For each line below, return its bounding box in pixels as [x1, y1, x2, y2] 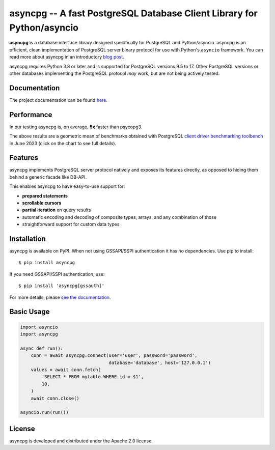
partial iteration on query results [22, 207, 91, 213]
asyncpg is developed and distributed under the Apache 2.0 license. [9, 438, 153, 444]
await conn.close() [31, 395, 80, 401]
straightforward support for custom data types [22, 221, 120, 228]
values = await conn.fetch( [31, 367, 101, 373]
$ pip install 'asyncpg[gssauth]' [18, 283, 104, 289]
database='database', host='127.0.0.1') [108, 359, 211, 365]
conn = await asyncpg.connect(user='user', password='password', [31, 353, 198, 358]
